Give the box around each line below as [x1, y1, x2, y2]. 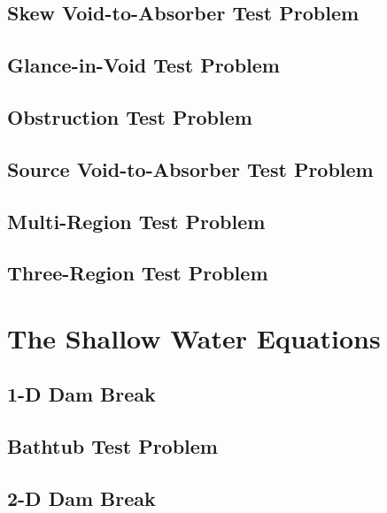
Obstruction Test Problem [7, 103, 252, 130]
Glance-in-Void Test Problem [7, 51, 280, 79]
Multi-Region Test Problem [7, 207, 266, 234]
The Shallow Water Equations [7, 319, 381, 356]
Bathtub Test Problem [7, 433, 218, 460]
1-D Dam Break [7, 380, 156, 408]
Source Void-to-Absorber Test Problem [7, 155, 374, 182]
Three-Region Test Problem [7, 259, 268, 287]
